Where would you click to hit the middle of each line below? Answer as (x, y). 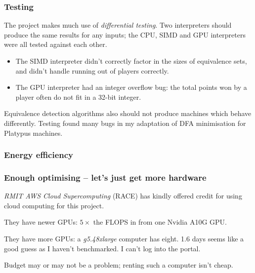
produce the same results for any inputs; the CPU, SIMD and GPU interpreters (125, 34)
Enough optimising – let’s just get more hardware (105, 177)
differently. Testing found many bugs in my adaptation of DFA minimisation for (125, 123)
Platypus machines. (33, 133)
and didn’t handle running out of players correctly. (92, 70)
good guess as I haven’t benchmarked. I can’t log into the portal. (102, 248)
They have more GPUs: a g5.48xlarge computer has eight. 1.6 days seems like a (124, 238)
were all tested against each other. (56, 44)
